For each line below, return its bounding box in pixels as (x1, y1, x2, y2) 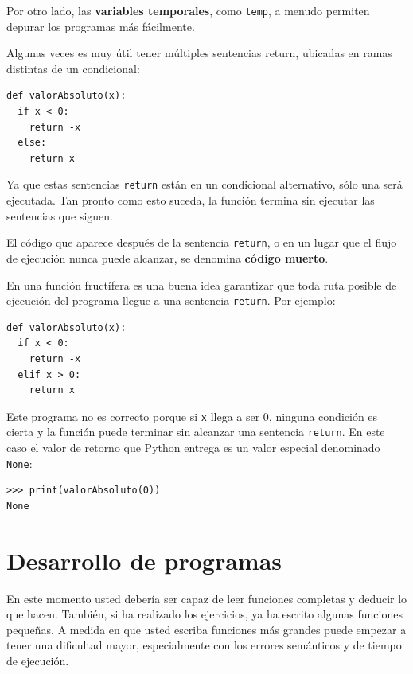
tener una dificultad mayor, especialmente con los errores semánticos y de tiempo (6, 637, 402, 653)
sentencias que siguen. (6, 207, 113, 224)
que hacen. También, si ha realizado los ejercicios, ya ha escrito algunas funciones (6, 606, 403, 622)
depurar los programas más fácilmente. (6, 18, 195, 34)
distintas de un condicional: (6, 60, 140, 76)
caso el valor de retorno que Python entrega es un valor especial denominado (6, 439, 380, 456)
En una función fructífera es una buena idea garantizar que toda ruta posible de (6, 276, 397, 293)
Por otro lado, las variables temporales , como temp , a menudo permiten (6, 2, 370, 18)
